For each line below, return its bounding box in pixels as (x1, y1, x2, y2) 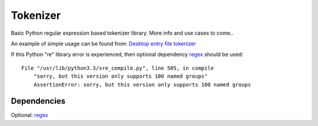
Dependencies (11, 96, 66, 106)
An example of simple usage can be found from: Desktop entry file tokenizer (11, 40, 197, 47)
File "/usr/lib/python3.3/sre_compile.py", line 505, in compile (21, 65, 214, 71)
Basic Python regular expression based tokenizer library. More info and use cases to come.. (11, 29, 234, 37)
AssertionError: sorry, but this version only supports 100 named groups (33, 81, 251, 88)
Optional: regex (11, 112, 48, 119)
